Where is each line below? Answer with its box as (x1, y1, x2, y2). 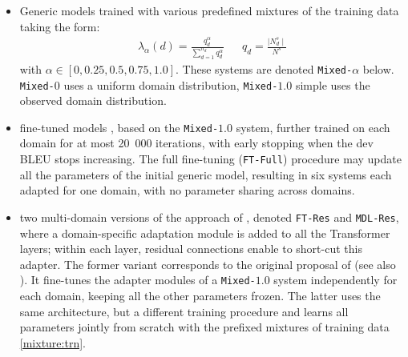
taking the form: (19, 18, 100, 34)
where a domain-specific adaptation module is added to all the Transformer (19, 224, 390, 241)
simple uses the (295, 76, 370, 93)
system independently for (273, 271, 398, 288)
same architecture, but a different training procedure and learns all (19, 303, 349, 319)
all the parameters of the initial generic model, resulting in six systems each (19, 166, 392, 183)
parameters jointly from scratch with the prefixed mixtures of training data (19, 319, 390, 335)
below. (362, 60, 394, 77)
